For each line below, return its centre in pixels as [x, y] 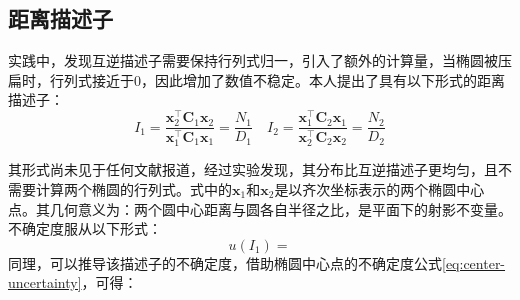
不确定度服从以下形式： [85, 228]
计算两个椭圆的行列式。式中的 [133, 188]
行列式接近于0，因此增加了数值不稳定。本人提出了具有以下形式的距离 [277, 79]
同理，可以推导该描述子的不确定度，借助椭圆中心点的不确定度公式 [225, 262]
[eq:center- [474, 262]
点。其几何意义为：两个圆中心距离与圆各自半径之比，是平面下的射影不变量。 [260, 208]
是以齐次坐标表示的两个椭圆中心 [379, 188]
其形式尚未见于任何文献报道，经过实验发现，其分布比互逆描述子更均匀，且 [253, 169]
